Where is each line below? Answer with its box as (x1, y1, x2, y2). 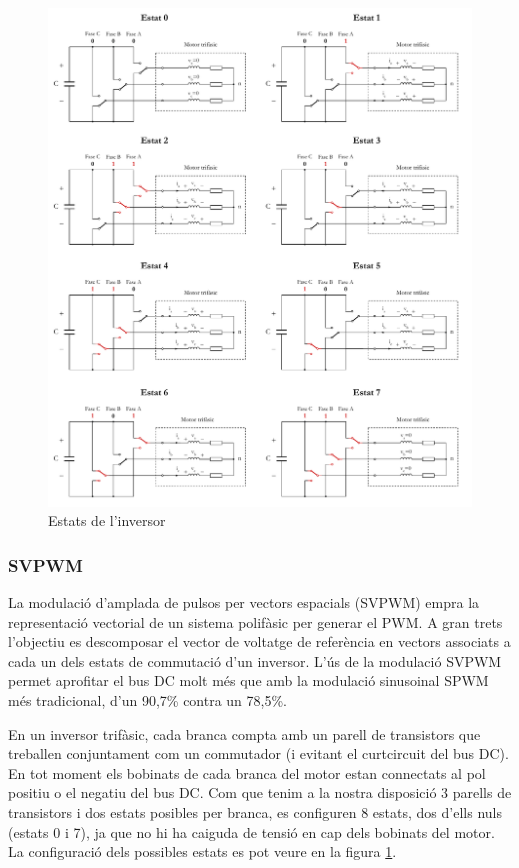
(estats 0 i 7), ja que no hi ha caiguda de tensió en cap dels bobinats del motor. (8, 821, 495, 842)
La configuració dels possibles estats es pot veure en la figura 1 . (8, 841, 397, 862)
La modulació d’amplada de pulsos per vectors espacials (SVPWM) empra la (8, 591, 480, 612)
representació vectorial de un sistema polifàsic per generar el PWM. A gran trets (8, 611, 503, 632)
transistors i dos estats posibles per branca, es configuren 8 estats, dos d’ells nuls (8, 801, 502, 822)
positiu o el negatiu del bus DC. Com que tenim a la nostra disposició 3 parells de (8, 782, 512, 803)
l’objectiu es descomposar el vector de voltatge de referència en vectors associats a (8, 631, 511, 652)
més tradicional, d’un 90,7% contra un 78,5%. (8, 689, 288, 710)
